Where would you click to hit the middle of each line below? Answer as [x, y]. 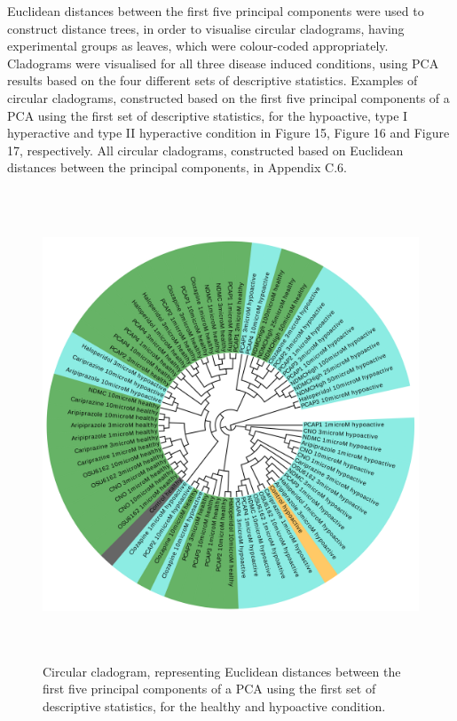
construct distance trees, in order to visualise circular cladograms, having [206, 28]
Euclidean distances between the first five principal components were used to [216, 11]
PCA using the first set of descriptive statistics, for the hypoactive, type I [208, 115]
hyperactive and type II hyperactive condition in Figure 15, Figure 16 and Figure [228, 133]
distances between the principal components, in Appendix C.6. [177, 167]
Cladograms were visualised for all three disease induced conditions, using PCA [223, 63]
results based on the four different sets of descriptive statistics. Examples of [213, 80]
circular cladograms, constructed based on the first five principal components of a [228, 97]
